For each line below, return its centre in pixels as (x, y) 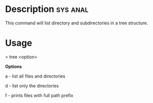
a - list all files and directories (35, 76)
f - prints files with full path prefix (39, 95)
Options (14, 66)
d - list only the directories (32, 86)
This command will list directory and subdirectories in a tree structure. (77, 23)
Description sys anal (47, 9)
